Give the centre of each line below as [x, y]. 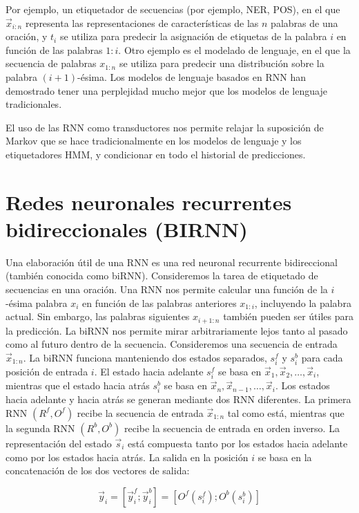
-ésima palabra [37, 302]
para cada [322, 357]
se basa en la [285, 457]
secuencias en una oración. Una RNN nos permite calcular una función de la [167, 289]
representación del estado [59, 443]
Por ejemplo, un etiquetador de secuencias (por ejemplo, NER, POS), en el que [173, 9]
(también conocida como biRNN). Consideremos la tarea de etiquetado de [162, 276]
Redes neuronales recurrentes [149, 202]
